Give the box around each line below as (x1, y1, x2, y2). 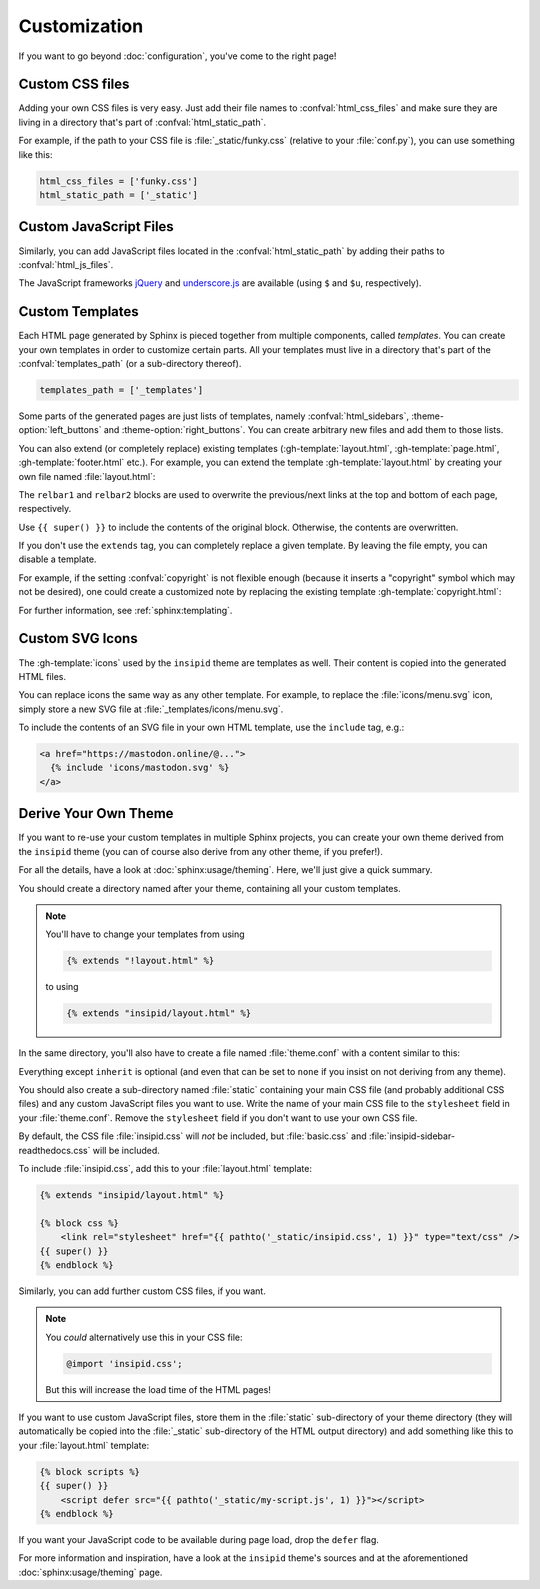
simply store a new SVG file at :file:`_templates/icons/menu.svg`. (18, 703, 284, 715)
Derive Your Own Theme (18, 805, 174, 822)
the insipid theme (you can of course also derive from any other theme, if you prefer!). (18, 845, 384, 857)
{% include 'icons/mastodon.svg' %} (50, 762, 230, 774)
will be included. (92, 1144, 160, 1156)
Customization (18, 15, 144, 37)
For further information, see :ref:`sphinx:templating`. (18, 604, 233, 616)
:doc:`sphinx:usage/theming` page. (18, 1566, 163, 1578)
